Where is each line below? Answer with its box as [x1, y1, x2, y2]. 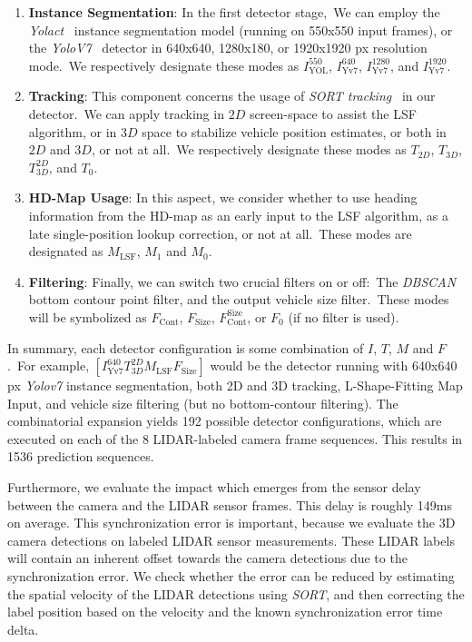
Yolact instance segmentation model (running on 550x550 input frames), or [28, 20, 453, 39]
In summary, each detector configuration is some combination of [7, 338, 364, 357]
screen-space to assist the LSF [249, 104, 417, 123]
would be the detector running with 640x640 [210, 356, 457, 375]
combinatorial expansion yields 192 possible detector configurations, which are [7, 411, 442, 430]
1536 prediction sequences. [7, 447, 154, 466]
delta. [7, 619, 39, 638]
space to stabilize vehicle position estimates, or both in [142, 122, 447, 141]
